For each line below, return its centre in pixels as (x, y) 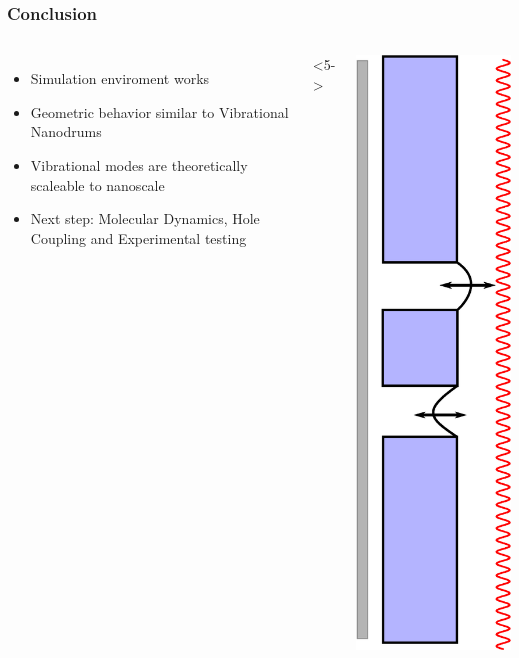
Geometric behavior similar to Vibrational (159, 111)
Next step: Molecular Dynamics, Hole (145, 218)
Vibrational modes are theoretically (139, 165)
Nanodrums (66, 131)
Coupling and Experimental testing (138, 237)
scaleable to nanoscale (97, 184)
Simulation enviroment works (120, 78)
